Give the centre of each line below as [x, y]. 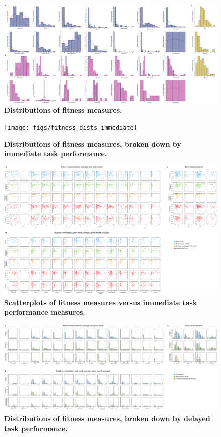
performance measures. [45, 312]
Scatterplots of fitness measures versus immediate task [101, 302]
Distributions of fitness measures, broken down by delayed [107, 419]
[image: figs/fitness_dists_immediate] [71, 128]
